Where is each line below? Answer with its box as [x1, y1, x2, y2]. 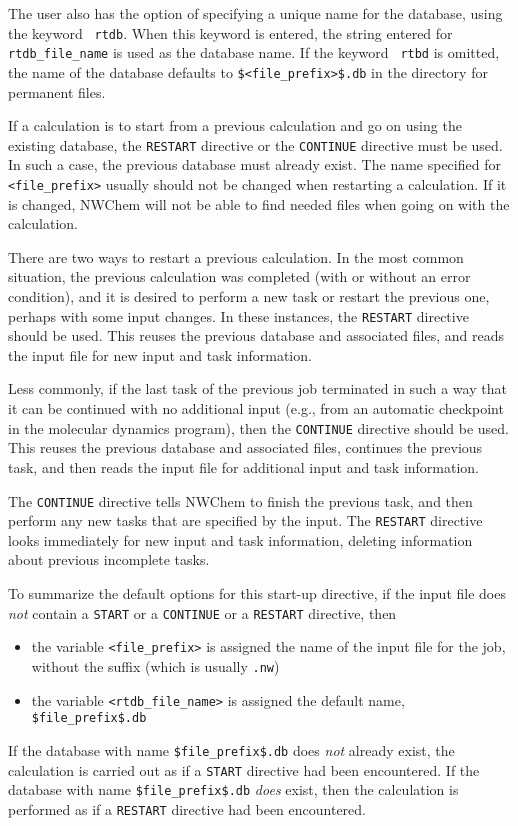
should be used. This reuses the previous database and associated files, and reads [8, 325, 505, 346]
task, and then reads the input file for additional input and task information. [8, 456, 480, 477]
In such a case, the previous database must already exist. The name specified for [8, 154, 501, 175]
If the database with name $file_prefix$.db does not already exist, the [8, 739, 455, 760]
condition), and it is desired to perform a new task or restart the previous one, [8, 286, 490, 307]
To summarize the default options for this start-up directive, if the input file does [8, 583, 506, 603]
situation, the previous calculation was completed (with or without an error [8, 266, 471, 287]
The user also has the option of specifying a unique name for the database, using [8, 3, 503, 23]
